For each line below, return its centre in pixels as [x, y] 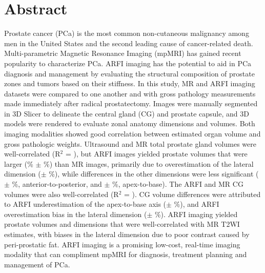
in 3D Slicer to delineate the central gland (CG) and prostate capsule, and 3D [127, 113]
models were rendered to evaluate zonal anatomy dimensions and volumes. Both [130, 123]
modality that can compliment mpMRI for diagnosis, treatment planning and [126, 254]
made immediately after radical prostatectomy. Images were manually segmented [131, 103]
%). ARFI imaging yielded [196, 214]
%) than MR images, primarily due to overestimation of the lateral [149, 163]
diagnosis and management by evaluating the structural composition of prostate [129, 73]
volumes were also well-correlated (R [62, 194]
